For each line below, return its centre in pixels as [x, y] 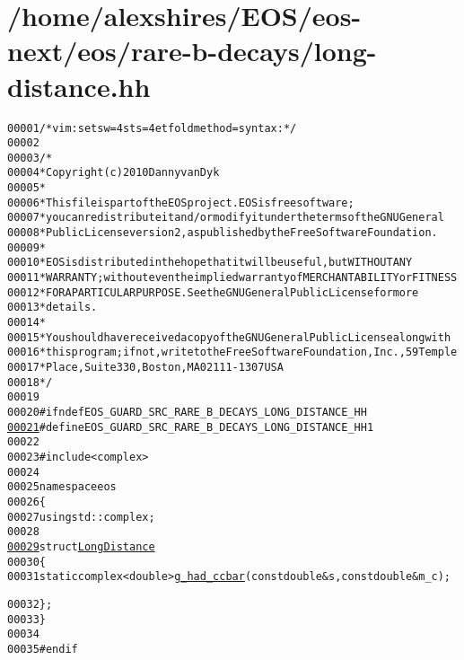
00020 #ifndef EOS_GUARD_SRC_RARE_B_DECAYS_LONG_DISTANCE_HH [187, 412]
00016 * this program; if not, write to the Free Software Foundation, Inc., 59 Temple [232, 352]
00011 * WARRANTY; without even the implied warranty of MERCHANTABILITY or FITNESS [232, 278]
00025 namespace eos [62, 487]
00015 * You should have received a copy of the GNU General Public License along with [229, 337]
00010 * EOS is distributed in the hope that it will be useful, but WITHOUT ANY [210, 263]
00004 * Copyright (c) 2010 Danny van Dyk [114, 173]
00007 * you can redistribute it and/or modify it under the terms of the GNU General [226, 218]
